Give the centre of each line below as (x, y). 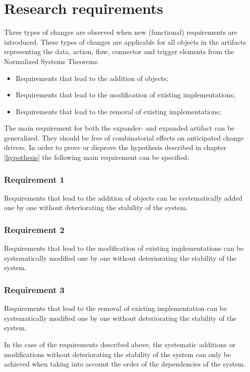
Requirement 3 (34, 289)
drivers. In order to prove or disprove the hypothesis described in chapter (115, 147)
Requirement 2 (34, 229)
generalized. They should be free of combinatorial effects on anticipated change (124, 137)
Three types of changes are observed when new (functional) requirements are (121, 32)
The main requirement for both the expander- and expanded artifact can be (119, 128)
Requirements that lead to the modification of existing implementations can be (124, 248)
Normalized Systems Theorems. (52, 61)
